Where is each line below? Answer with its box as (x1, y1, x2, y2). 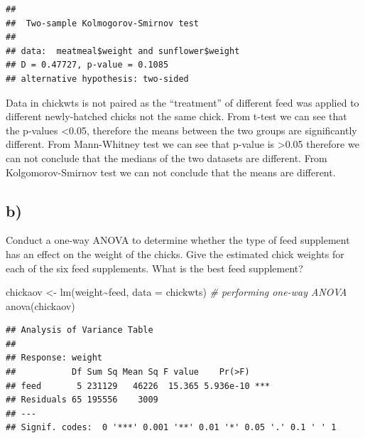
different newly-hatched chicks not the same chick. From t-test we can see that (6, 109, 347, 124)
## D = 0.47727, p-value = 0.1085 (6, 60, 169, 70)
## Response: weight (6, 353, 103, 363)
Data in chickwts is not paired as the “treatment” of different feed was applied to (6, 95, 359, 109)
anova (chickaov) (6, 298, 75, 313)
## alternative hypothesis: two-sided (6, 73, 189, 84)
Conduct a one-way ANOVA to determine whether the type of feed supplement (6, 233, 350, 247)
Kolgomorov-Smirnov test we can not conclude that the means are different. (6, 164, 336, 179)
